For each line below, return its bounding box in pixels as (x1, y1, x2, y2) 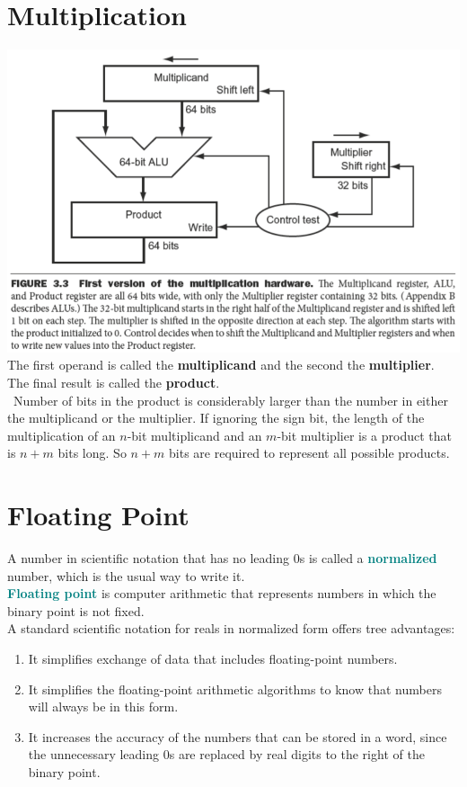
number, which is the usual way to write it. (7, 566, 245, 585)
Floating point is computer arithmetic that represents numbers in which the (7, 584, 436, 603)
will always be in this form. (28, 697, 179, 716)
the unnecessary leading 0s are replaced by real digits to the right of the (28, 745, 425, 764)
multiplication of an (7, 425, 116, 444)
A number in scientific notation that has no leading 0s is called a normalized (7, 549, 437, 568)
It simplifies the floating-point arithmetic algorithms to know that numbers (28, 679, 442, 698)
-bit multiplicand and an (127, 425, 262, 444)
